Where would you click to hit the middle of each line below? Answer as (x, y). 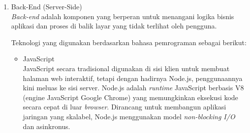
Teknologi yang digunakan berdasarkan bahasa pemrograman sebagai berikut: (129, 42)
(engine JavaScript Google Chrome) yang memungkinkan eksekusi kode (130, 97)
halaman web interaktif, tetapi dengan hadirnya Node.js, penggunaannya (133, 78)
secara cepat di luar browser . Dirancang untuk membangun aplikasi (125, 107)
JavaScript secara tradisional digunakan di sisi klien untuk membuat (126, 68)
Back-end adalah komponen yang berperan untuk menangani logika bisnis (123, 16)
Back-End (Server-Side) (47, 6)
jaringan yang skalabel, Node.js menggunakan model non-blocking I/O (129, 116)
